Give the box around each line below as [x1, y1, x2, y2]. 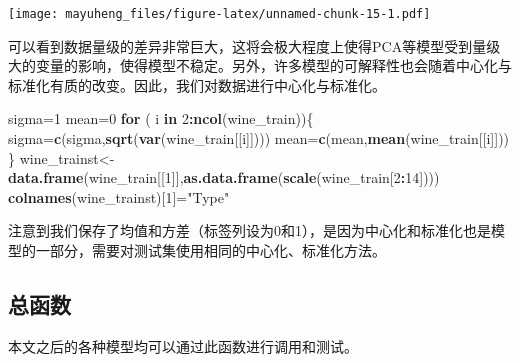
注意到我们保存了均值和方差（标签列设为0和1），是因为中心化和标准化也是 [8, 220, 491, 241]
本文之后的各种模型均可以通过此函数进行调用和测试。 [8, 335, 358, 356]
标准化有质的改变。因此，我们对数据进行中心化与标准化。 [8, 74, 386, 95]
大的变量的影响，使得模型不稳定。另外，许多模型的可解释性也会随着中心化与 [8, 55, 512, 76]
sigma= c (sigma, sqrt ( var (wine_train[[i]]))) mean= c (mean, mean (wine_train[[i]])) [8, 128, 510, 149]
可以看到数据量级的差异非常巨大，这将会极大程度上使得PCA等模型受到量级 [8, 35, 501, 56]
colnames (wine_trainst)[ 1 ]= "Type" [8, 186, 230, 207]
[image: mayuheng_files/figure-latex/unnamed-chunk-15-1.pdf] [8, 7, 431, 21]
